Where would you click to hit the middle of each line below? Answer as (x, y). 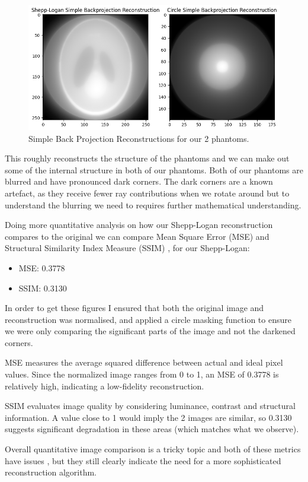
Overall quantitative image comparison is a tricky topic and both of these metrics (153, 449)
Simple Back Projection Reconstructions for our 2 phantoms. (139, 138)
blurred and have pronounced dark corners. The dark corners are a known (139, 181)
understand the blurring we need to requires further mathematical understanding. (153, 204)
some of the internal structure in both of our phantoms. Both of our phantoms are (154, 169)
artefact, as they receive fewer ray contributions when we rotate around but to (147, 193)
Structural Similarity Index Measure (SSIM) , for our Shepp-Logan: (127, 248)
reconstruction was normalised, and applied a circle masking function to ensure (148, 319)
